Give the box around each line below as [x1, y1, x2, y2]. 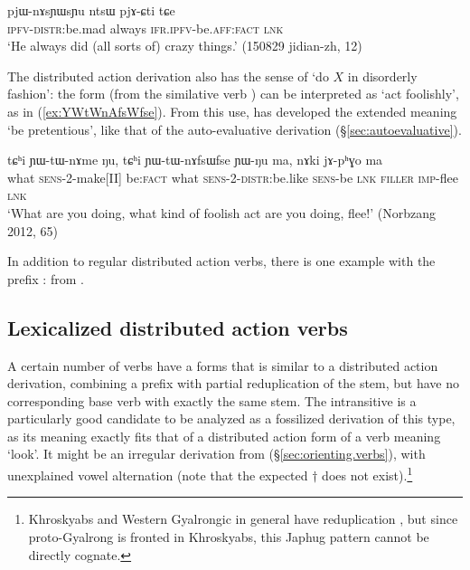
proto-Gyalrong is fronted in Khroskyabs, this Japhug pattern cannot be [28, 527, 429, 546]
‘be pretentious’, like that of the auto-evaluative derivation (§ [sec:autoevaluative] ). [7, 119, 462, 138]
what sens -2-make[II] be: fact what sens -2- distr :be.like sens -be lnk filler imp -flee [7, 167, 458, 186]
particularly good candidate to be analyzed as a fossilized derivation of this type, [7, 409, 456, 428]
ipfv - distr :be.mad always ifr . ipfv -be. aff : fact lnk [7, 18, 284, 37]
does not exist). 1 [322, 463, 413, 484]
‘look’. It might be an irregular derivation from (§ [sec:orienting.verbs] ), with [7, 444, 426, 463]
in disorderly [347, 66, 418, 85]
